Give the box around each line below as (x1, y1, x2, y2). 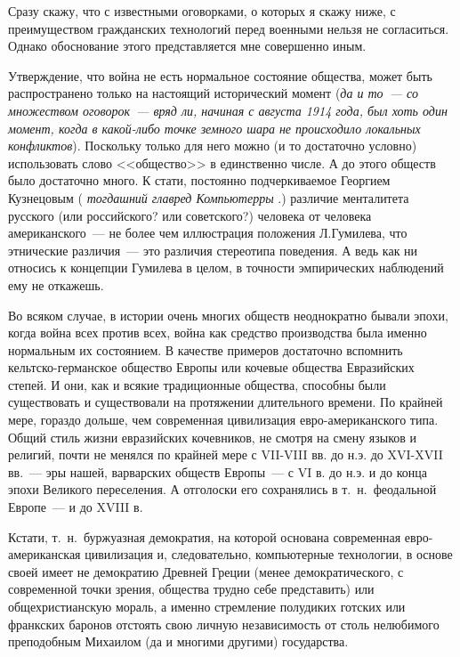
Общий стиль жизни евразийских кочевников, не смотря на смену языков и (8, 427, 417, 446)
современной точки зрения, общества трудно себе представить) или (8, 580, 375, 598)
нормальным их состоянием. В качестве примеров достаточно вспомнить (8, 340, 403, 359)
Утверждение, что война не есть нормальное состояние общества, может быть (8, 66, 432, 85)
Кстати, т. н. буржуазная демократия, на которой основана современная (8, 527, 401, 546)
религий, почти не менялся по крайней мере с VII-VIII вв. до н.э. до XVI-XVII (8, 445, 443, 464)
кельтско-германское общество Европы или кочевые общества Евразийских (8, 358, 415, 377)
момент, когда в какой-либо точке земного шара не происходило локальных (8, 118, 421, 137)
